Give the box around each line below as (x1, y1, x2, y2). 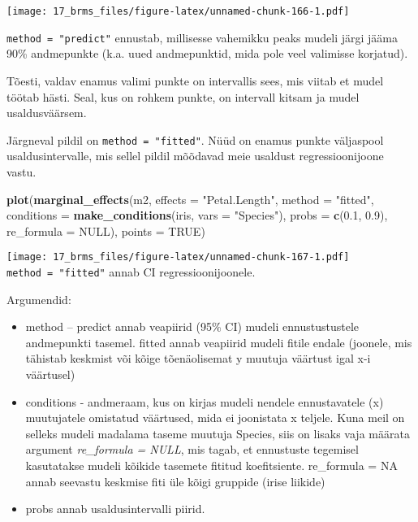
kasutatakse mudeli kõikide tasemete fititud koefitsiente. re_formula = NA (25, 456, 398, 473)
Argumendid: (6, 290, 71, 307)
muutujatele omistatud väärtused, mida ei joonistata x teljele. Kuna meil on (25, 409, 405, 426)
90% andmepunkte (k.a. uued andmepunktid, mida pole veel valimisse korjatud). (6, 45, 408, 62)
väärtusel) (25, 366, 75, 382)
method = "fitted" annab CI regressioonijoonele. (6, 263, 256, 280)
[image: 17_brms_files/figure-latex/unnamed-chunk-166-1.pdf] (6, 6, 350, 17)
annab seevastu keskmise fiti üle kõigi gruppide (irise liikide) (25, 472, 325, 489)
